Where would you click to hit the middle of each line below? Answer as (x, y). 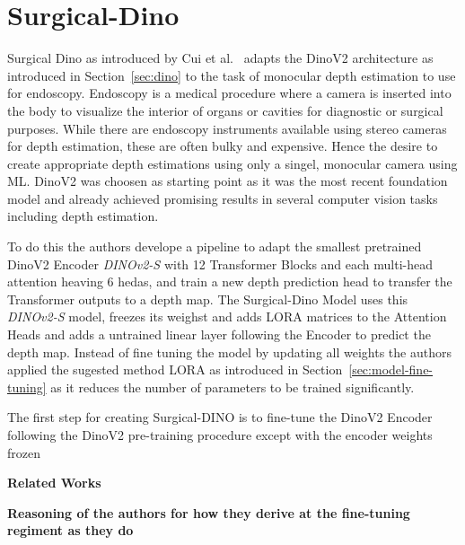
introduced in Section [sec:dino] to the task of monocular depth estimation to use (232, 75)
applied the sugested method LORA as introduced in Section (175, 369)
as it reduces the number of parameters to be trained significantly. (232, 387)
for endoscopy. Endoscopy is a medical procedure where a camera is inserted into (229, 93)
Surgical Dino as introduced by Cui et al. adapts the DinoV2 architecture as (220, 58)
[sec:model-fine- (391, 369)
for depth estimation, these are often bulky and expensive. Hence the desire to (223, 146)
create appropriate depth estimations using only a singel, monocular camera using (232, 163)
